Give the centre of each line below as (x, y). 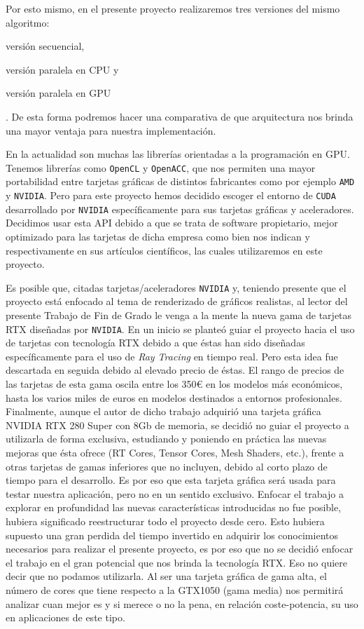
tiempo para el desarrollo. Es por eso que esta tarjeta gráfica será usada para (171, 480)
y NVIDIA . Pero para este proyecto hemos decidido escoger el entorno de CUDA (171, 195)
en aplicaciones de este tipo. (65, 617)
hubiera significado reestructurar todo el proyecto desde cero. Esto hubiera (165, 521)
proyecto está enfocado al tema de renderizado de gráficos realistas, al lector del (177, 301)
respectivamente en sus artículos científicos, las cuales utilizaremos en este (164, 250)
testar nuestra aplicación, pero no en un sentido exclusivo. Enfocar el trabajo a (175, 493)
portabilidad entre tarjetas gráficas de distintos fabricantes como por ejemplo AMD (180, 181)
